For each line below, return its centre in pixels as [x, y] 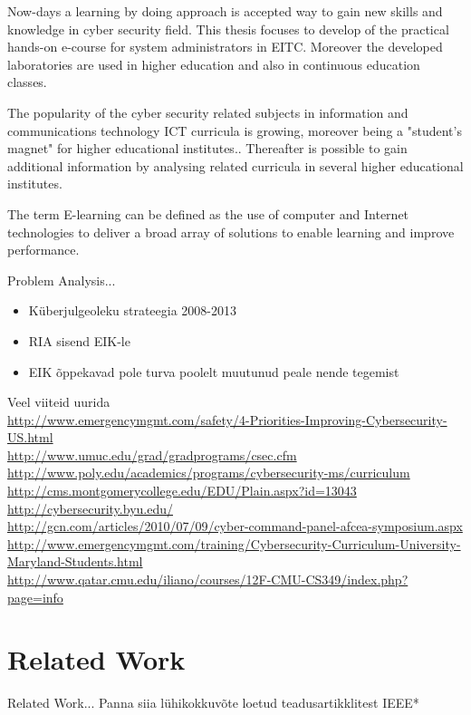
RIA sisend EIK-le [79, 340]
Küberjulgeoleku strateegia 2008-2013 [133, 310]
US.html [30, 437]
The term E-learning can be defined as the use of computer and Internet [208, 213]
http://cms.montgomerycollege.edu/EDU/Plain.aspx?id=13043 [182, 491]
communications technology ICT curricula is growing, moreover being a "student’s [235, 130]
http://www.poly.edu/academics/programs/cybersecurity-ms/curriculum [209, 473]
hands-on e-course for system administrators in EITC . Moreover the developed [225, 47]
